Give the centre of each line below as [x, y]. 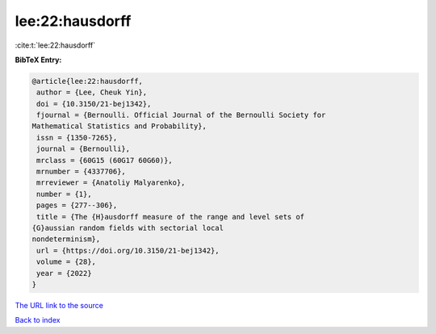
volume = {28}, [67, 262]
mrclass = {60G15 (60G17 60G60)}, [105, 160]
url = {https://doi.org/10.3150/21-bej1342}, [128, 250]
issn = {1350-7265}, [77, 138]
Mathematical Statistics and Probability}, [119, 126]
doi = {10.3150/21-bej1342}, [94, 104]
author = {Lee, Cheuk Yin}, [92, 92]
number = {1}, [64, 194]
